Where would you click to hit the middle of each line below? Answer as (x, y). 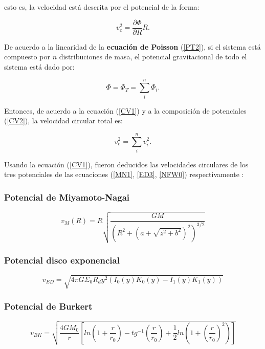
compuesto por (27, 57)
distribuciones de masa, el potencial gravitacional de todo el (153, 57)
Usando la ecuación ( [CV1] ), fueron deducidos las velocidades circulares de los (126, 164)
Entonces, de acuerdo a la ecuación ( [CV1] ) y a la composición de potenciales (125, 110)
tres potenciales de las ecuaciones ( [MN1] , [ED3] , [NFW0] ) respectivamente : (124, 174)
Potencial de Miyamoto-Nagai (67, 197)
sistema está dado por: (39, 66)
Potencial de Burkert (48, 306)
